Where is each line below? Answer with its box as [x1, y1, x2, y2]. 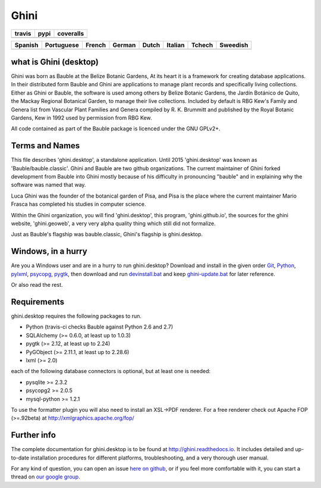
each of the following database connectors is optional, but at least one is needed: [11, 368, 211, 375]
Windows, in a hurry [11, 246, 87, 256]
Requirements [11, 296, 65, 306]
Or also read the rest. [11, 281, 63, 289]
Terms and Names [11, 140, 80, 151]
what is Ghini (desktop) [11, 57, 99, 67]
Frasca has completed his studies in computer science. [11, 201, 146, 208]
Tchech [191, 40, 213, 49]
